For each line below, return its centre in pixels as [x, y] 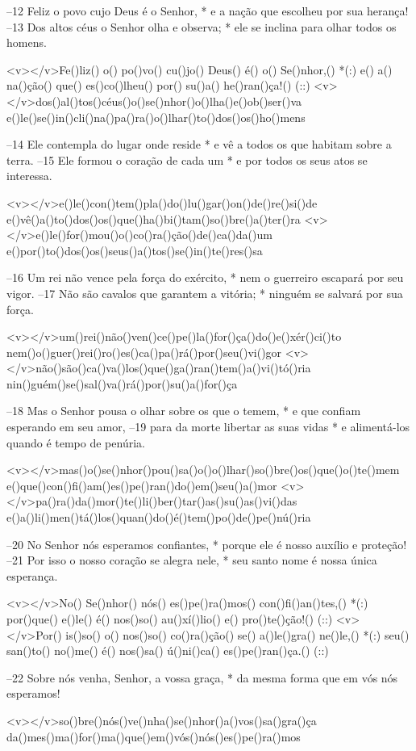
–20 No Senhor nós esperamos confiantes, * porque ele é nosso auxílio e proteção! [207, 544]
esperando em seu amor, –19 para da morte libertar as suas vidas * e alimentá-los [208, 427]
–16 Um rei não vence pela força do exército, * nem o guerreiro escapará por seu [205, 277]
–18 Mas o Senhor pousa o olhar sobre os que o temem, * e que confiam [184, 411]
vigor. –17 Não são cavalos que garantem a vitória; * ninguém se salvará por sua [205, 293]
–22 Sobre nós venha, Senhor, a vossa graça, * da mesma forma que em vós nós [202, 677]
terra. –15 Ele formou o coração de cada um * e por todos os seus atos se [187, 159]
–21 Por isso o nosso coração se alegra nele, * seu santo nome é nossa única [192, 560]
